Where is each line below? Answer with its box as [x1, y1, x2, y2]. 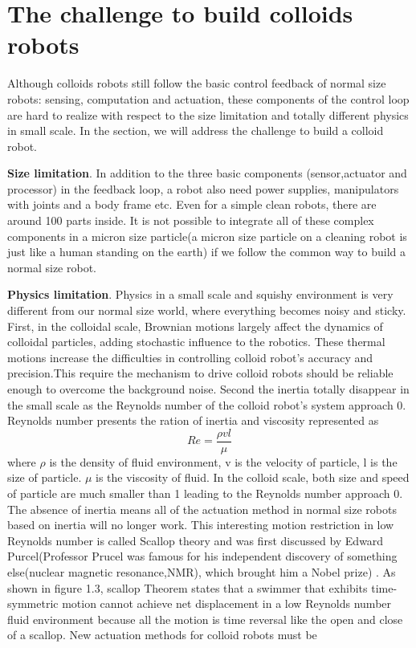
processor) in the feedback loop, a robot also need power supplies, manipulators [7, 180, 399, 197]
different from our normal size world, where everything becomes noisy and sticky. [7, 302, 406, 319]
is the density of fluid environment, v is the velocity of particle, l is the [49, 453, 398, 470]
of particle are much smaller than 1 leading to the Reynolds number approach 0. [7, 485, 403, 502]
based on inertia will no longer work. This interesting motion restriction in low [7, 516, 394, 533]
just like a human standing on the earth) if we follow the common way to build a [7, 243, 406, 260]
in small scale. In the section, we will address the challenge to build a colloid [7, 122, 384, 139]
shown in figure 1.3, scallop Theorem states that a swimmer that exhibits [7, 579, 368, 596]
